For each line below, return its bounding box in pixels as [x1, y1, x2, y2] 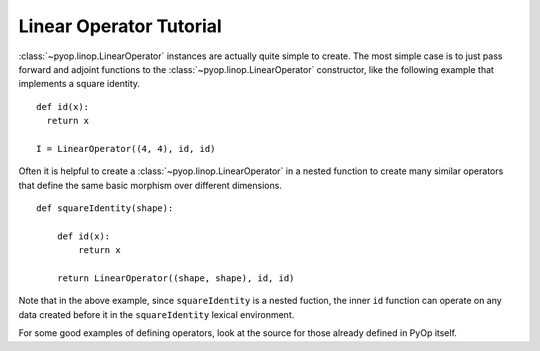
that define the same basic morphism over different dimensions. [18, 179, 282, 191]
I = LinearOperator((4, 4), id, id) [36, 143, 216, 154]
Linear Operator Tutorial [18, 15, 222, 37]
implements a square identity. [18, 78, 140, 90]
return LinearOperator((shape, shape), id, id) [56, 273, 295, 284]
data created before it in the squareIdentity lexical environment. [18, 308, 295, 320]
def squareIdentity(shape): [36, 203, 174, 214]
